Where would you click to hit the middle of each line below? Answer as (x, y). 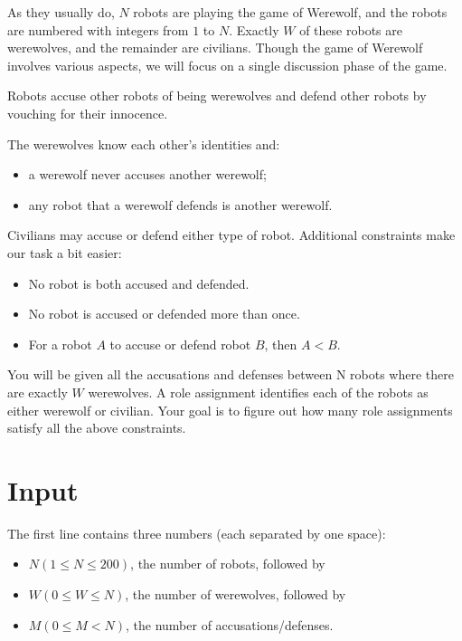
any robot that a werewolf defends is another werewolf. (180, 204)
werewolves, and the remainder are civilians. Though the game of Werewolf (215, 48)
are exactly (38, 392)
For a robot (60, 344)
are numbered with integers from (98, 29)
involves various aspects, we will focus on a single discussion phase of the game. (227, 65)
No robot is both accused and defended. (139, 283)
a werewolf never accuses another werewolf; (147, 174)
